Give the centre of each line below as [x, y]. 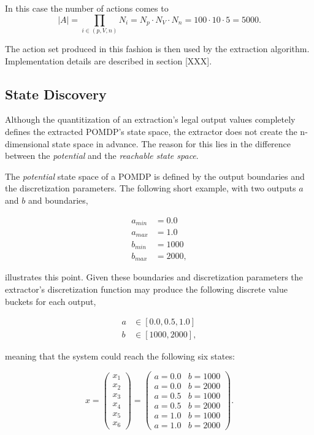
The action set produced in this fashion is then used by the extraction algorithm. [157, 48]
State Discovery [56, 94]
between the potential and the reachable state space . [102, 156]
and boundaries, [58, 200]
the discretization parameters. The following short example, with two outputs [151, 188]
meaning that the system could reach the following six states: [120, 356]
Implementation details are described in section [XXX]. [109, 60]
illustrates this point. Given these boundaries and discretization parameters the [154, 277]
